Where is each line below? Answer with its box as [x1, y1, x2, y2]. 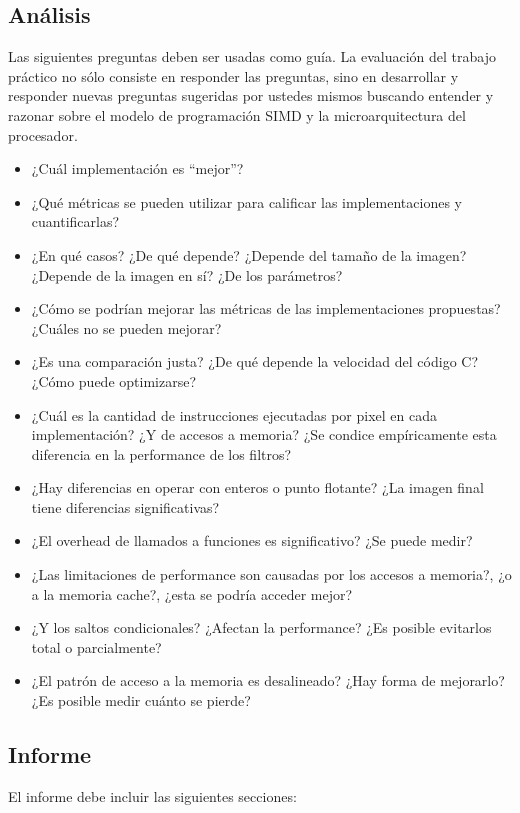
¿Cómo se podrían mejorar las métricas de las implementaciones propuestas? [31, 298, 501, 319]
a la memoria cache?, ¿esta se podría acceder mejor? [31, 583, 353, 604]
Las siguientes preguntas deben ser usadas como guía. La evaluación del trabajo [8, 46, 496, 67]
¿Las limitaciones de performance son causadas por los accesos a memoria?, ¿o [31, 564, 512, 585]
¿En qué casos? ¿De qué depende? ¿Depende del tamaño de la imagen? [31, 244, 467, 265]
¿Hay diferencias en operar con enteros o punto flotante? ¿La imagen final [31, 477, 484, 498]
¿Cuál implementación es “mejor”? [31, 158, 244, 179]
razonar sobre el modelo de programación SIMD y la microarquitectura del [8, 104, 466, 125]
